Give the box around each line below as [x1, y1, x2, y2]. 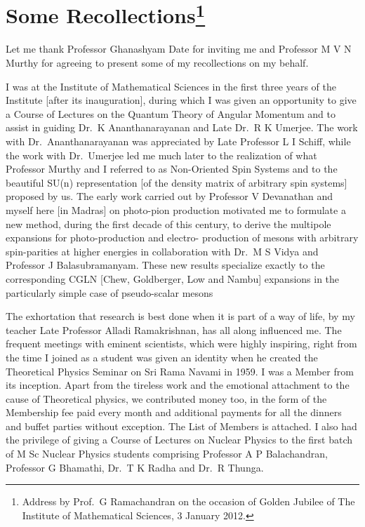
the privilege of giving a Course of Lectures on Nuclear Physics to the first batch [6, 432, 353, 447]
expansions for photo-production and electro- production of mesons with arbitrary [6, 230, 359, 245]
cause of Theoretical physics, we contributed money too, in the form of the [6, 391, 327, 406]
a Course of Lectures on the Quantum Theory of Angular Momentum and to [6, 106, 336, 121]
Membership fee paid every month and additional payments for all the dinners [6, 405, 342, 420]
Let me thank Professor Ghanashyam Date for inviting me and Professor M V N [6, 41, 352, 56]
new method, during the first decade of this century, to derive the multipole [6, 216, 331, 231]
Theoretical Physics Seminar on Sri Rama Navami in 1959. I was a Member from [6, 363, 354, 378]
